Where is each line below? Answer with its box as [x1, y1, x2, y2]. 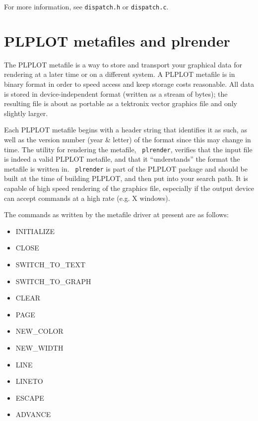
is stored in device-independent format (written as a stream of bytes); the [4, 88, 228, 99]
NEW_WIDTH [15, 342, 64, 353]
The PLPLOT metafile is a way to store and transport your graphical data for [4, 59, 242, 69]
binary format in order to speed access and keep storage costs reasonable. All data [4, 78, 254, 89]
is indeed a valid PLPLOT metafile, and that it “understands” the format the [4, 154, 240, 164]
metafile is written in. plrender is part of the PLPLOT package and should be [4, 163, 248, 174]
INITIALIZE [15, 226, 55, 236]
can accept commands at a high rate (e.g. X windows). [4, 192, 170, 203]
